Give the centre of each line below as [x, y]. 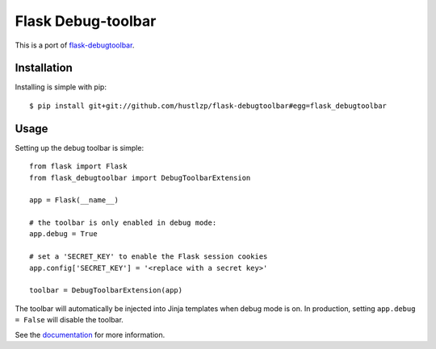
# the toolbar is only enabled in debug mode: [123, 223]
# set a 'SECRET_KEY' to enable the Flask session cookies [149, 257]
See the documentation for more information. [90, 334]
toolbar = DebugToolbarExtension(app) [106, 291]
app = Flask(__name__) [74, 200]
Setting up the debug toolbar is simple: [80, 147]
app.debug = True [63, 234]
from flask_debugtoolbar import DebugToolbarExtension [140, 178]
